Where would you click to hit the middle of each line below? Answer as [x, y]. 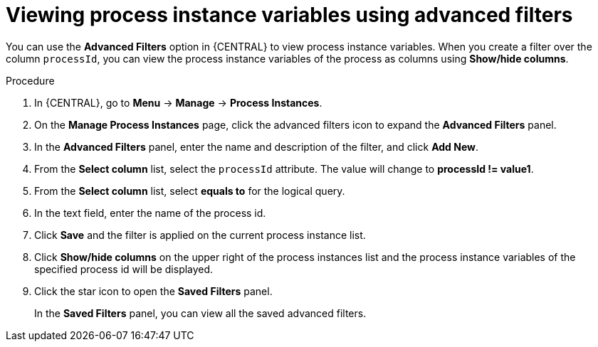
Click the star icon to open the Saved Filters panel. [153, 291]
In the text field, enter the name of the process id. [150, 213]
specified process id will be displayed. [124, 269]
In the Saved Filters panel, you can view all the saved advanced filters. [200, 313]
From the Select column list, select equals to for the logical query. [190, 191]
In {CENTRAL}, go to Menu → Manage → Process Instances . [178, 102]
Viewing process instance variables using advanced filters [289, 15]
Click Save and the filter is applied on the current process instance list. [200, 235]
